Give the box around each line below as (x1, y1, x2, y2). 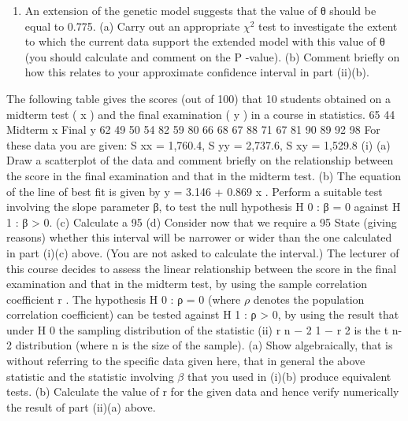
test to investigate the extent (258, 17, 398, 34)
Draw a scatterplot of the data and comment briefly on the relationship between (6, 152, 394, 168)
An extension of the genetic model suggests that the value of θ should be (24, 2, 376, 18)
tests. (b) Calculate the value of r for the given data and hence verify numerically (6, 383, 399, 400)
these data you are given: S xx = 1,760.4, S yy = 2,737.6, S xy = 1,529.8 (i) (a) (6, 136, 391, 153)
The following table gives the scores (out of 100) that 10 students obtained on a (6, 90, 391, 106)
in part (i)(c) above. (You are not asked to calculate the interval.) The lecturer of (6, 244, 399, 260)
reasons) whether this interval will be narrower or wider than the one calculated (6, 229, 392, 246)
